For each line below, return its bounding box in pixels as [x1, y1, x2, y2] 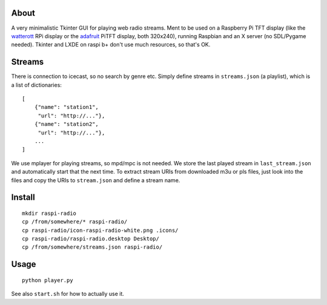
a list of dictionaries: [11, 81, 62, 88]
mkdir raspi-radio [22, 209, 77, 217]
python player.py [22, 277, 73, 284]
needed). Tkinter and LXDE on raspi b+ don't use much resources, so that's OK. [11, 41, 211, 48]
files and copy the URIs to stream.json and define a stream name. [11, 176, 180, 184]
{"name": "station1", [34, 103, 99, 111]
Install [11, 192, 36, 203]
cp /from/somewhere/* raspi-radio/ [22, 218, 128, 225]
